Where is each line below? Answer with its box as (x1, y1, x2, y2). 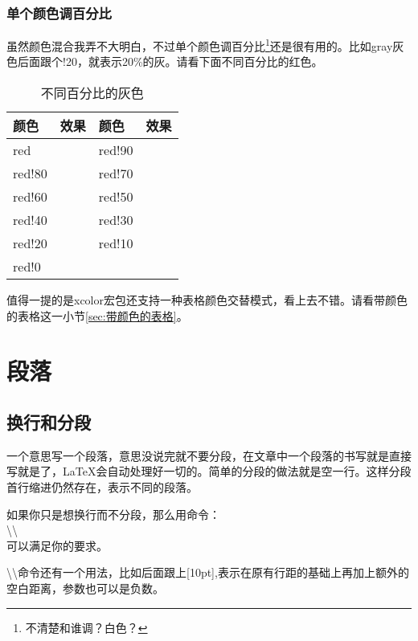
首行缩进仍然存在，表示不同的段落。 (6, 479, 198, 496)
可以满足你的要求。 (6, 537, 108, 553)
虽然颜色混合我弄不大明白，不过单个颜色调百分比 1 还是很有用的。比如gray (6, 35, 393, 54)
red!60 (13, 187, 47, 206)
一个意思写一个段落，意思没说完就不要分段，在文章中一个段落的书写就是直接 (6, 447, 412, 463)
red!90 (98, 141, 133, 160)
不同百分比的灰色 (40, 84, 144, 103)
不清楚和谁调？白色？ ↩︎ (25, 619, 148, 635)
